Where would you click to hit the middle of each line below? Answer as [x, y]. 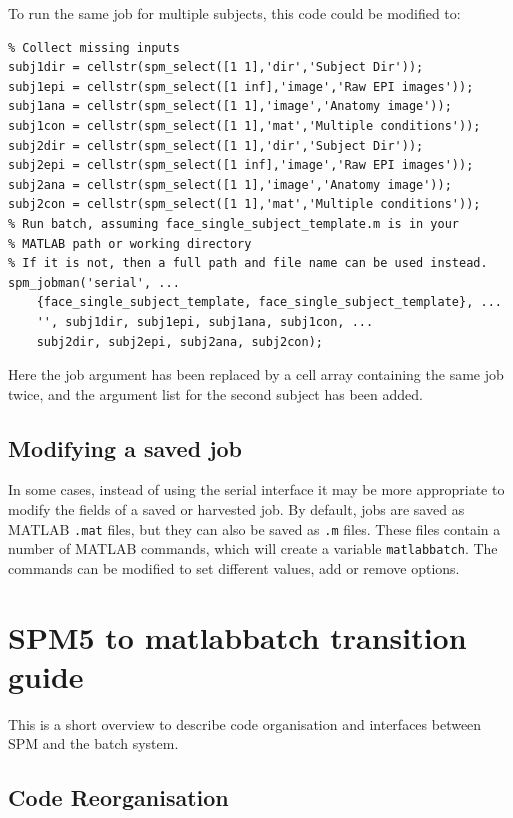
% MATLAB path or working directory [130, 243]
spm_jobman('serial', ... [94, 282]
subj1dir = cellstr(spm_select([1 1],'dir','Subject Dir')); [216, 67]
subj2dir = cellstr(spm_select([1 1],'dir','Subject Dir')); [216, 145]
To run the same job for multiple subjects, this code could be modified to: [234, 13]
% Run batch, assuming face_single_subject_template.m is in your [234, 223]
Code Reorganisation [118, 797]
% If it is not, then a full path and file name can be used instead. [248, 263]
